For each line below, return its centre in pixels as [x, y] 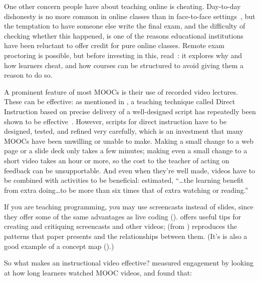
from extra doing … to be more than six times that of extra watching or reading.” [126, 190]
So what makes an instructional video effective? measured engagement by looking [129, 263]
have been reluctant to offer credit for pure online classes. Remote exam [114, 45]
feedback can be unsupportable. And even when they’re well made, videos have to [130, 170]
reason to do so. [28, 75]
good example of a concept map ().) [59, 246]
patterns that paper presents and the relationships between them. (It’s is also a [126, 236]
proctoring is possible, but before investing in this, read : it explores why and [123, 55]
